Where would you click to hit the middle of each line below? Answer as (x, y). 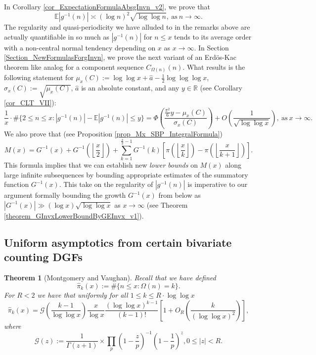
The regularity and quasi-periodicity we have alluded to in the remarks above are (127, 27)
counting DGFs (43, 257)
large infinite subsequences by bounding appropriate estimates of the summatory (126, 174)
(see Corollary (221, 88)
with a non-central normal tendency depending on (80, 47)
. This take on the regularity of (106, 184)
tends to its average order (213, 36)
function (17, 184)
